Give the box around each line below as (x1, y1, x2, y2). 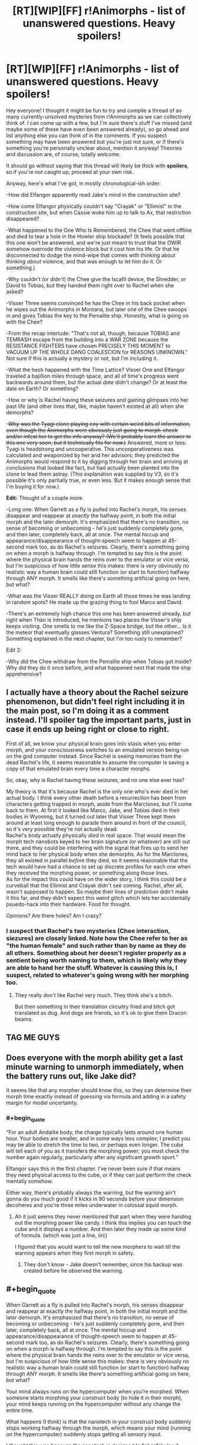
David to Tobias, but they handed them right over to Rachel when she (6, 282, 174, 289)
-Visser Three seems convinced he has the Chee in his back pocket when (6, 299, 186, 306)
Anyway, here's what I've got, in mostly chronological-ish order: (6, 180, 161, 187)
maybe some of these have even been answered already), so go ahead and (6, 126, 190, 133)
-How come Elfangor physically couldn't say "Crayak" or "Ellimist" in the (6, 202, 181, 210)
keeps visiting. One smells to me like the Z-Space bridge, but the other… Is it (6, 622, 192, 629)
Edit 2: (6, 646, 22, 654)
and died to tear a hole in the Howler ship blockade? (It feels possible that (6, 233, 185, 240)
